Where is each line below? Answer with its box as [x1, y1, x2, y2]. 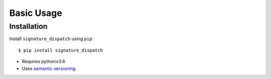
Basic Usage [9, 7, 62, 18]
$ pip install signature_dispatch [18, 47, 103, 53]
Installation [9, 22, 48, 31]
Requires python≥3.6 [22, 59, 65, 65]
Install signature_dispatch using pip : [9, 36, 94, 42]
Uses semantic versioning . [22, 65, 77, 72]
